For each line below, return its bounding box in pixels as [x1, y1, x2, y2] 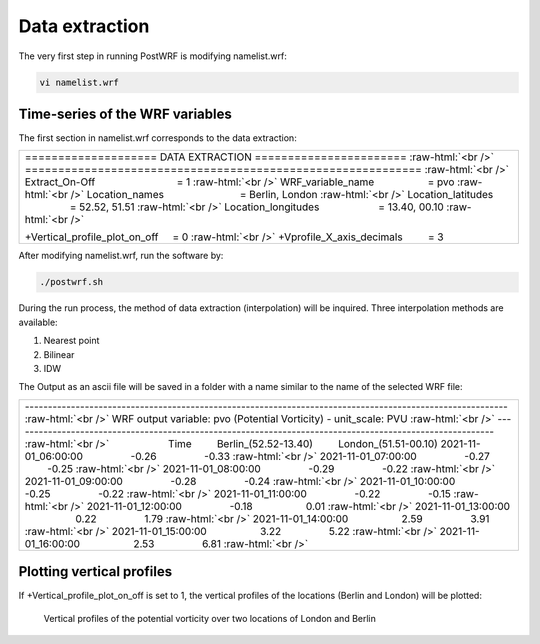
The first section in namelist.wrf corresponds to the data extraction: [18, 132, 297, 144]
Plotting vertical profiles [18, 563, 173, 580]
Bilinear [43, 348, 75, 360]
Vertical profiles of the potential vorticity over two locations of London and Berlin [43, 612, 377, 624]
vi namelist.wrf [39, 76, 120, 88]
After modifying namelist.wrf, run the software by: [18, 250, 224, 262]
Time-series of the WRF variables [18, 105, 232, 122]
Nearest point [43, 335, 100, 347]
